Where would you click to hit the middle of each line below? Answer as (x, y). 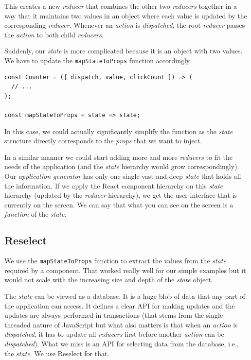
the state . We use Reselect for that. (57, 353)
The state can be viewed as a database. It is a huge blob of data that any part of (125, 296)
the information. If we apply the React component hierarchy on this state (114, 185)
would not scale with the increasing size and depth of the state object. (109, 280)
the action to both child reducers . (54, 34)
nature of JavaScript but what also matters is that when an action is (135, 324)
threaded (18, 324)
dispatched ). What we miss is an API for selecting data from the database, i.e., (122, 343)
